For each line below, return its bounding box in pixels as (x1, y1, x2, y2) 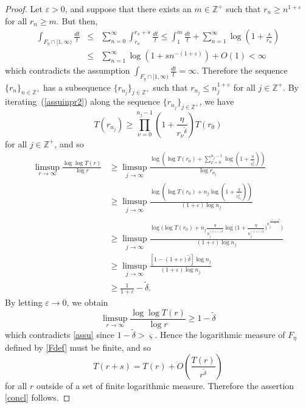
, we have (199, 95, 234, 108)
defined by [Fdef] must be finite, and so (5, 341, 151, 354)
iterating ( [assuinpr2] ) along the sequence (5, 95, 161, 108)
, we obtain (66, 295, 108, 308)
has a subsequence (43, 80, 111, 93)
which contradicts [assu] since (5, 328, 115, 340)
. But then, (56, 14, 98, 27)
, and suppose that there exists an (64, 2, 192, 15)
